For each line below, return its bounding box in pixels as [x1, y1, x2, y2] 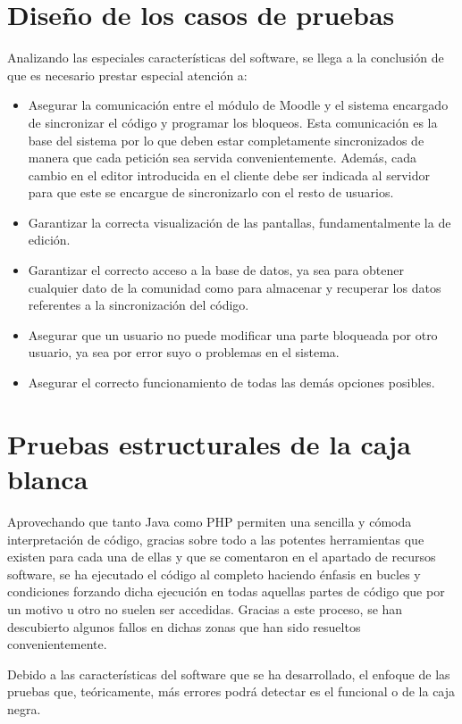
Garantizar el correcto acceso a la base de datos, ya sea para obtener [28, 261, 404, 279]
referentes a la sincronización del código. [28, 295, 249, 314]
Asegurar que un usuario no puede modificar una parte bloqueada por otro [28, 325, 438, 344]
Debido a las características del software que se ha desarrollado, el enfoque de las [7, 664, 450, 683]
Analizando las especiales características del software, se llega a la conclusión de [7, 48, 444, 67]
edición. [28, 230, 71, 249]
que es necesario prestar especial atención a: [7, 65, 248, 84]
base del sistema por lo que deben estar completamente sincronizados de [28, 130, 424, 149]
